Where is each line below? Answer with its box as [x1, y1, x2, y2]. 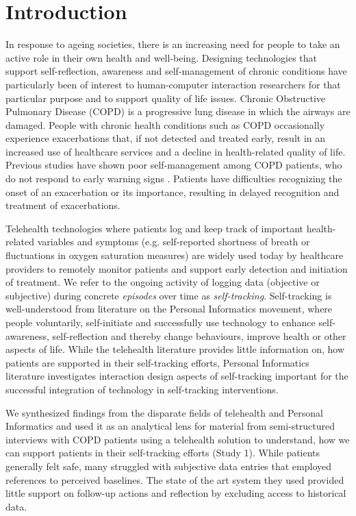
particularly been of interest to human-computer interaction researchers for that [5, 77, 341, 91]
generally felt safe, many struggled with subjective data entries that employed [5, 458, 332, 473]
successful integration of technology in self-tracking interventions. [5, 382, 279, 396]
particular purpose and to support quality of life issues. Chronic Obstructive [5, 90, 326, 105]
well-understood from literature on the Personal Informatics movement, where [5, 302, 333, 316]
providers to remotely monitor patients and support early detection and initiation [5, 261, 348, 275]
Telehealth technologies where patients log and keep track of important [5, 221, 304, 235]
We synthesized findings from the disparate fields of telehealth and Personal [5, 405, 323, 419]
